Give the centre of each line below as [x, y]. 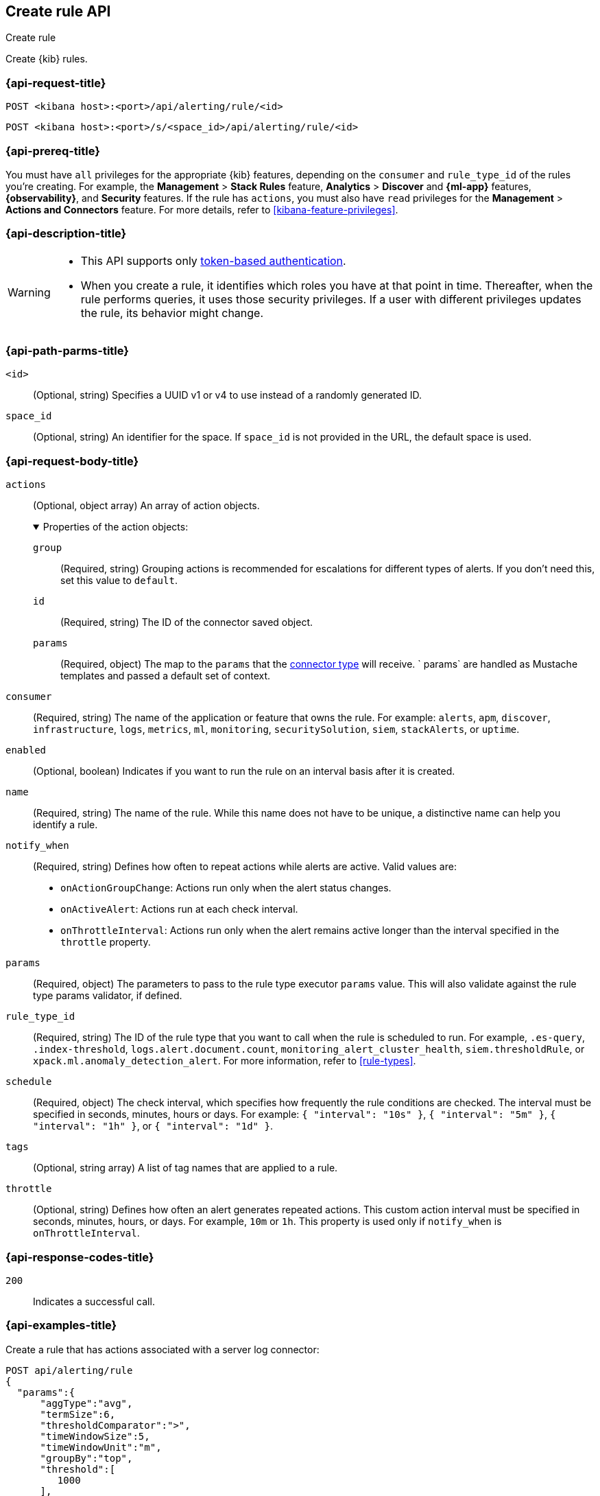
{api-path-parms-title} [67, 351]
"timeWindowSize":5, [95, 1436]
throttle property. [106, 942]
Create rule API [58, 11]
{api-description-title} [66, 234]
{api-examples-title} [61, 1325]
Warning [29, 292]
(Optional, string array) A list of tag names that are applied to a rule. [185, 1168]
